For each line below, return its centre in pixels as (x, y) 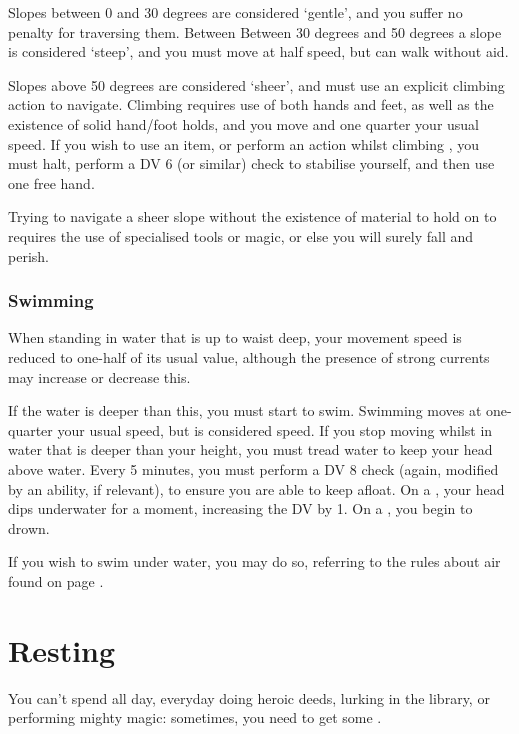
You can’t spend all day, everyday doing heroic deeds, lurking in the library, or (249, 697)
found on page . (56, 580)
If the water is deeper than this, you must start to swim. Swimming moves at (245, 410)
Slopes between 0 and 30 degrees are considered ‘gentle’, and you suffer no (235, 12)
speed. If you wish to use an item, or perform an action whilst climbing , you (243, 143)
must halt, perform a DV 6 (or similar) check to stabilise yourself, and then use (251, 163)
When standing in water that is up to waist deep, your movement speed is (235, 337)
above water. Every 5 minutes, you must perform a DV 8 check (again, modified (253, 468)
